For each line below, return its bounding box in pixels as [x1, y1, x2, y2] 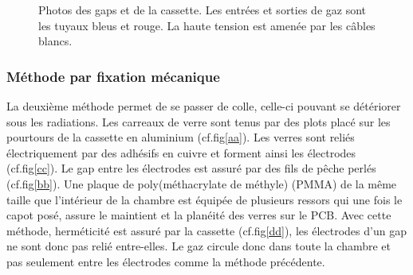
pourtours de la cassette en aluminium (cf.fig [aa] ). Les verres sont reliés [6, 129, 355, 145]
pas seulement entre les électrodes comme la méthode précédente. [6, 253, 325, 269]
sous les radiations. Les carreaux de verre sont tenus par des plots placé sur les [6, 113, 391, 130]
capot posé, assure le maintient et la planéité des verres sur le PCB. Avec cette [6, 207, 391, 223]
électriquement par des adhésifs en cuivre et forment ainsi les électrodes [6, 144, 356, 161]
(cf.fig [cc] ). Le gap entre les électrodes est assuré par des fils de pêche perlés [6, 160, 376, 176]
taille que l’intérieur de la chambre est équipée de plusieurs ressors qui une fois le [6, 191, 403, 207]
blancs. [38, 33, 73, 49]
